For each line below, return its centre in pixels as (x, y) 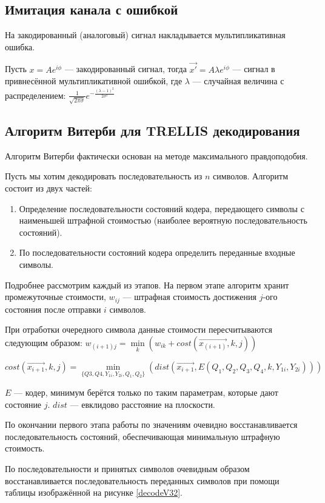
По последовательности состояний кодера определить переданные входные (157, 252)
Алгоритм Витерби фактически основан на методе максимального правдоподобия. (156, 155)
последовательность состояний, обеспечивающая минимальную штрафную (142, 436)
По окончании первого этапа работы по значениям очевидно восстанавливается (151, 425)
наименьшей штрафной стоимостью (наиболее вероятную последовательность (163, 220)
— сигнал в (254, 69)
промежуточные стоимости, (55, 297)
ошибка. (20, 46)
